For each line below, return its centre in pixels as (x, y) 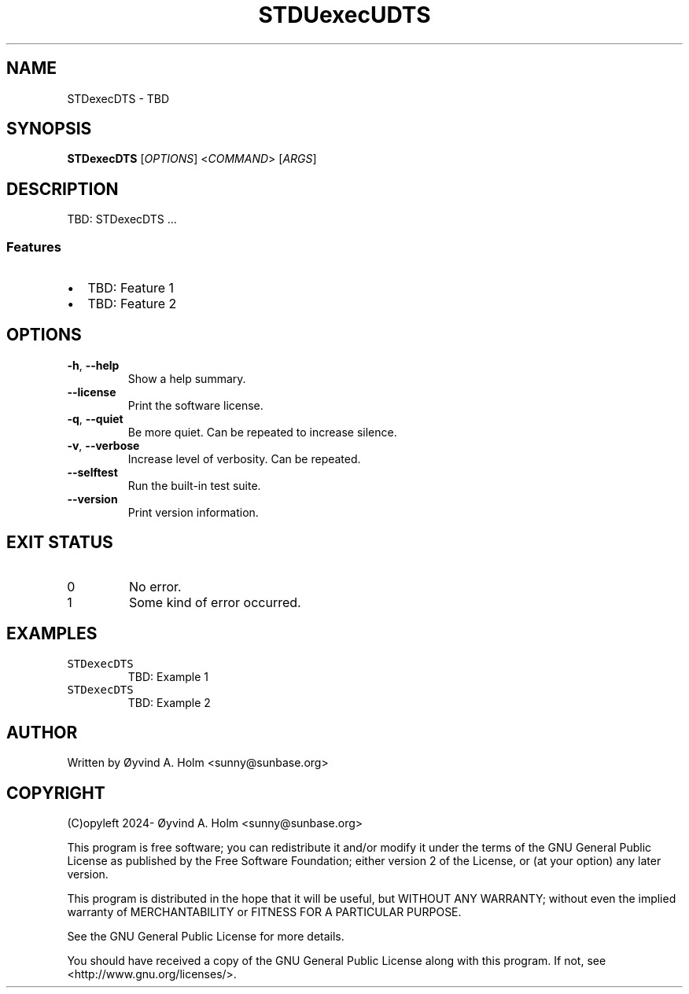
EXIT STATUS (60, 543)
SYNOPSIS (49, 129)
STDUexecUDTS (344, 15)
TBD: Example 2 (169, 702)
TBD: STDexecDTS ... (122, 219)
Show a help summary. (187, 378)
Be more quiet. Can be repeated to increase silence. (262, 432)
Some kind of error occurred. (215, 602)
